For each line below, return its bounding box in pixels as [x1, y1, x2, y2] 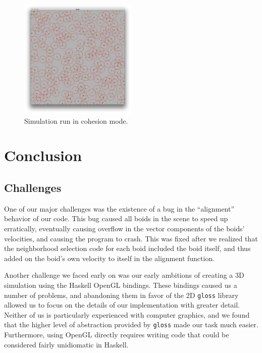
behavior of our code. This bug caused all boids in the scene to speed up [4, 213, 228, 224]
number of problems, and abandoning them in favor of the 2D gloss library [4, 289, 239, 300]
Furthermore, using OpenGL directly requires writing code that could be [4, 329, 229, 340]
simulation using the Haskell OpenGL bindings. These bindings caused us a [4, 280, 237, 290]
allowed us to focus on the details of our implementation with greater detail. [4, 299, 240, 310]
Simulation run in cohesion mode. [24, 115, 128, 126]
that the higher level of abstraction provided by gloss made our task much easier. [4, 319, 258, 330]
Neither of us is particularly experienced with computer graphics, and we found [4, 309, 250, 320]
